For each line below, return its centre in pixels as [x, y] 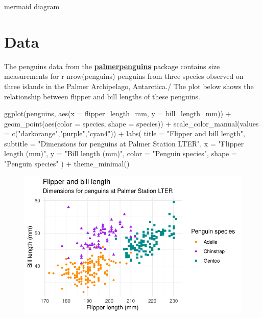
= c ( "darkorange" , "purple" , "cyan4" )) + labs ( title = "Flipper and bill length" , [125, 133]
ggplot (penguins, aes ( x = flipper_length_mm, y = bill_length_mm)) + [118, 113]
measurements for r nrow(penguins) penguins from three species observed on [124, 76]
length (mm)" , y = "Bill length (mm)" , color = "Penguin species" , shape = [121, 153]
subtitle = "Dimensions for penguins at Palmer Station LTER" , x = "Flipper [124, 143]
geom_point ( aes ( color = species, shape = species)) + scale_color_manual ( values [131, 123]
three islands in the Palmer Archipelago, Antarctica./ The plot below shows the [129, 86]
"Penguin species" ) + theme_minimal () [67, 164]
